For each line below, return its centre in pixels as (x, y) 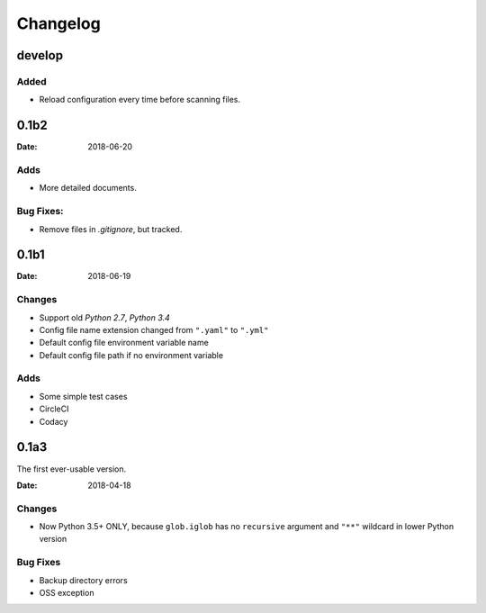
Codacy (54, 421)
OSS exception (67, 593)
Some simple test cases (83, 396)
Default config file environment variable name (124, 343)
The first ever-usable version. (72, 469)
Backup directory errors (83, 580)
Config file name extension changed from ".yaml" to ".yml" (154, 329)
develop (40, 55)
